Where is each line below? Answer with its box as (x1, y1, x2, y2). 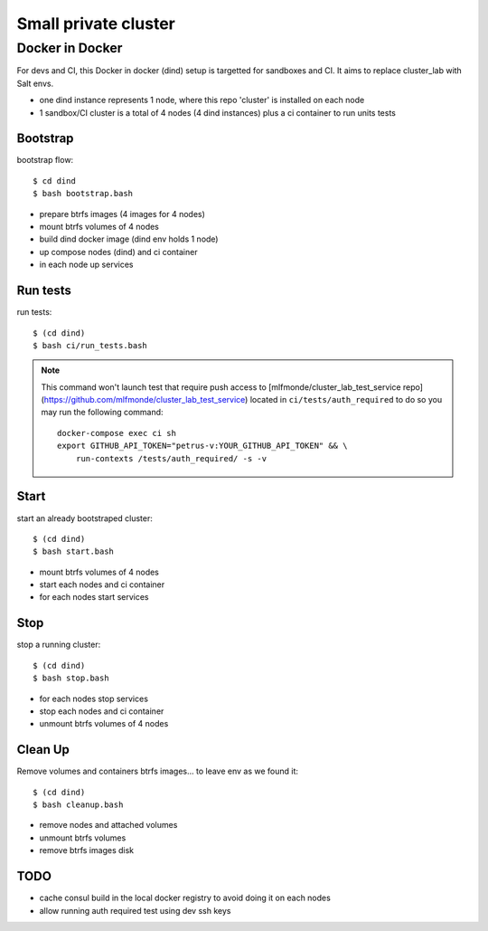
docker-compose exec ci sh (57, 428, 176, 438)
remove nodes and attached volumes (39, 820, 178, 831)
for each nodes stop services (39, 693, 149, 704)
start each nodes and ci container (39, 579, 165, 590)
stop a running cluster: (16, 639, 101, 651)
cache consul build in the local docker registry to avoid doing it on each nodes (39, 892, 332, 904)
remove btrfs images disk (39, 845, 135, 856)
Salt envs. (16, 78, 54, 89)
